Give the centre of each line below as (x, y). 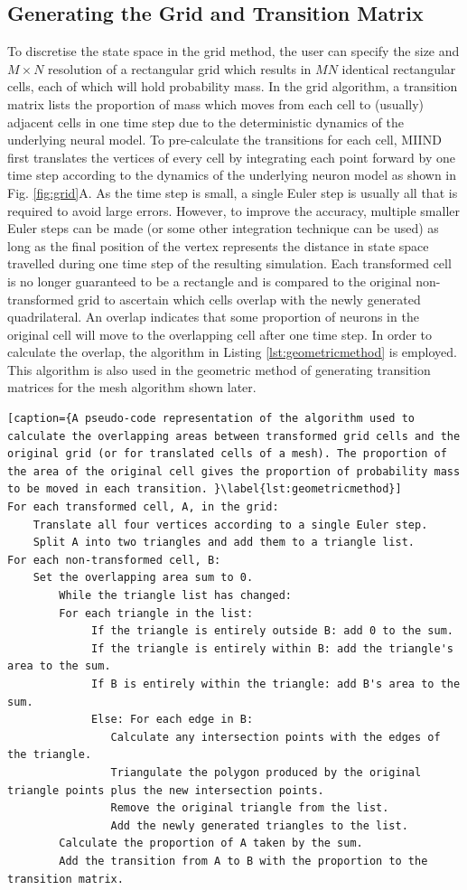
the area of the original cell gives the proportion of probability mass (234, 471)
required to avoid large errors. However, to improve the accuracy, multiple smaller (234, 210)
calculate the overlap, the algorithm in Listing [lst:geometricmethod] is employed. (232, 352)
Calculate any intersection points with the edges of (276, 737)
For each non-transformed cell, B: (114, 560)
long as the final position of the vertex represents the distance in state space (218, 245)
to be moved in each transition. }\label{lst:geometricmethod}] (205, 489)
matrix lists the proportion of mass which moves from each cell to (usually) (216, 103)
